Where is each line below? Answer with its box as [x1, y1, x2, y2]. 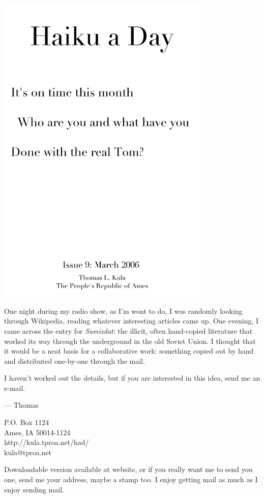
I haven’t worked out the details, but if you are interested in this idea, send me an [4, 372, 260, 383]
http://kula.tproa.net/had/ [4, 437, 89, 447]
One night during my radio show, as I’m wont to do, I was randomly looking [4, 305, 243, 316]
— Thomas [4, 400, 39, 410]
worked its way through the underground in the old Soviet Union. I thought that [4, 335, 256, 346]
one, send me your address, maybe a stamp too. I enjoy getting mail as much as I [4, 474, 258, 485]
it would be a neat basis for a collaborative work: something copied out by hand [4, 345, 254, 356]
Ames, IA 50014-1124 [4, 427, 71, 437]
